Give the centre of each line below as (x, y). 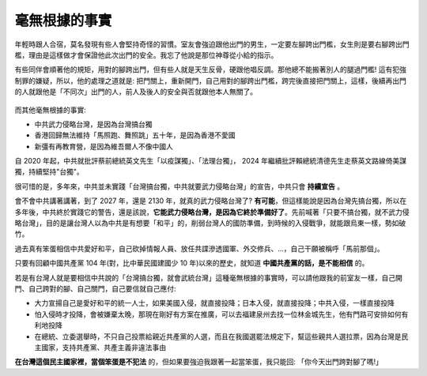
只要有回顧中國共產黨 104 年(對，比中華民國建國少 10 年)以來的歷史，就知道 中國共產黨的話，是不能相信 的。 (192, 263)
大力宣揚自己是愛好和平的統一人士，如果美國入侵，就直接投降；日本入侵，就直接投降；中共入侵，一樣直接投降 (214, 303)
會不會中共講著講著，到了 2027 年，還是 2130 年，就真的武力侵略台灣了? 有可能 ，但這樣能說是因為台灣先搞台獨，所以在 (211, 201)
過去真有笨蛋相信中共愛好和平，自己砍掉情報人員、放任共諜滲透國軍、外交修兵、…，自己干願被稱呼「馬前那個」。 (200, 248)
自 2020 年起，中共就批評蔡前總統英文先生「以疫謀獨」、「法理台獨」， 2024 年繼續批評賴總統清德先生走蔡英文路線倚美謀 (211, 161)
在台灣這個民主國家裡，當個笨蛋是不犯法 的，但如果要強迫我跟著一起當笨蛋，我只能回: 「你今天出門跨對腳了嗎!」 (198, 362)
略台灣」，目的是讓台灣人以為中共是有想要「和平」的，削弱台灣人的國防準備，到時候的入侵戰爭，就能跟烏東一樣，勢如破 (210, 223)
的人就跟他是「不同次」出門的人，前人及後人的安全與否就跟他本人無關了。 (136, 92)
